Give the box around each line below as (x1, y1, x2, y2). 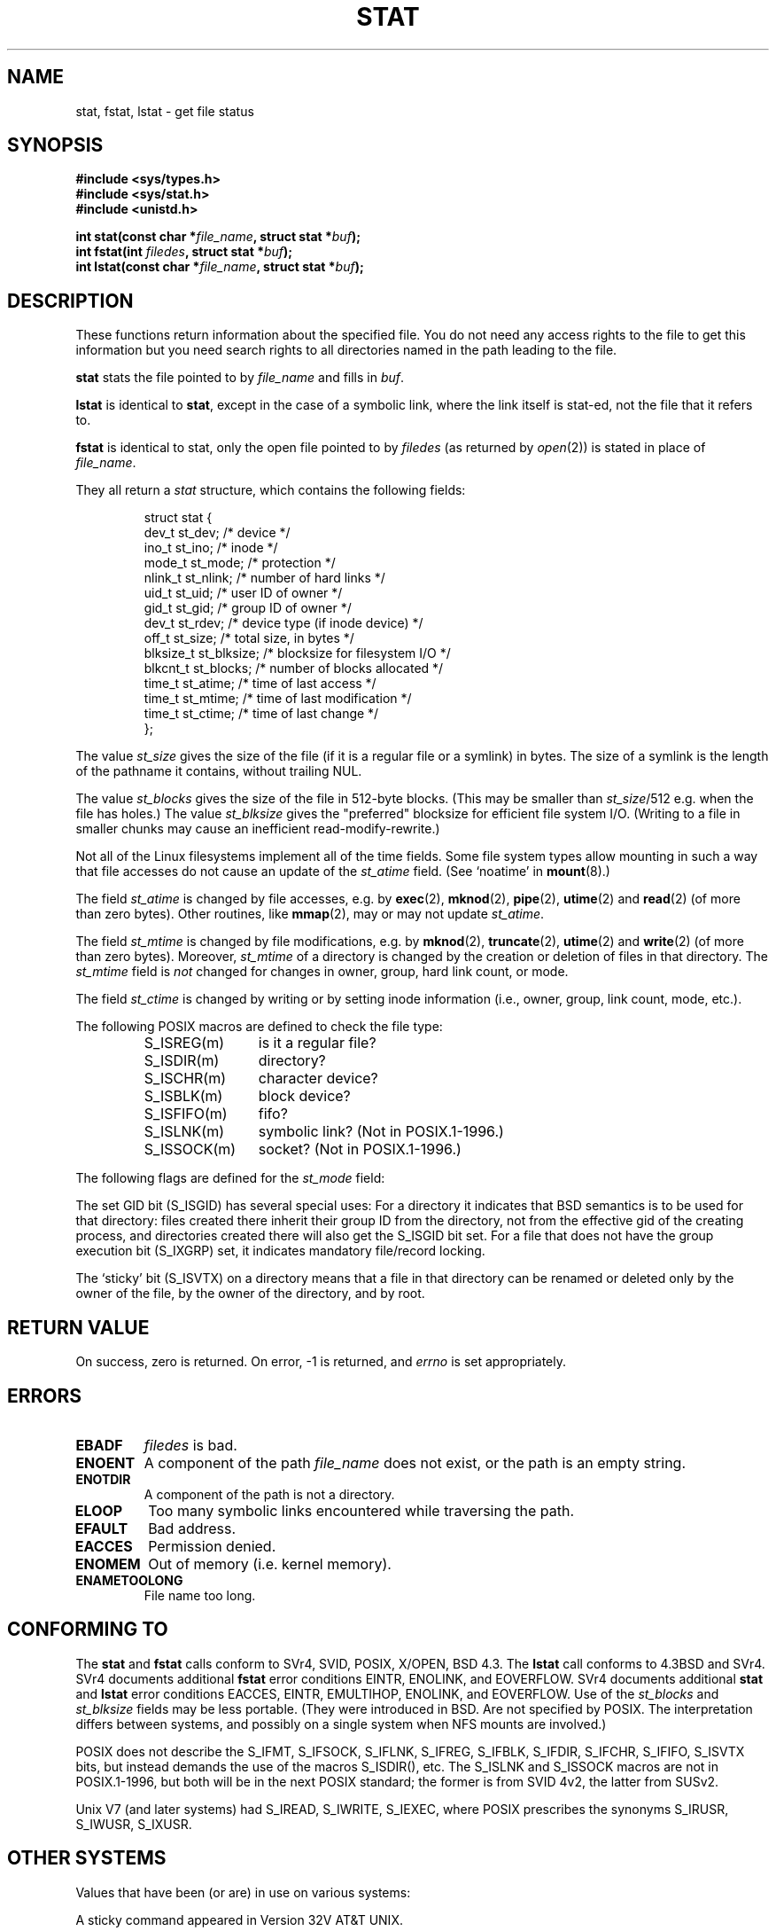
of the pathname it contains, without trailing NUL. (75, 763, 362, 779)
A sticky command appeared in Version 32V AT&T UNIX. (75, 1911, 403, 1927)
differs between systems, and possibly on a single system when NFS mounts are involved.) (75, 1716, 607, 1732)
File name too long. (144, 1587, 256, 1603)
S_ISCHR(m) (144, 1069, 227, 1088)
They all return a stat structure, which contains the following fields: (75, 482, 466, 498)
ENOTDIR (75, 1471, 131, 1487)
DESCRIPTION (7, 289, 134, 312)
